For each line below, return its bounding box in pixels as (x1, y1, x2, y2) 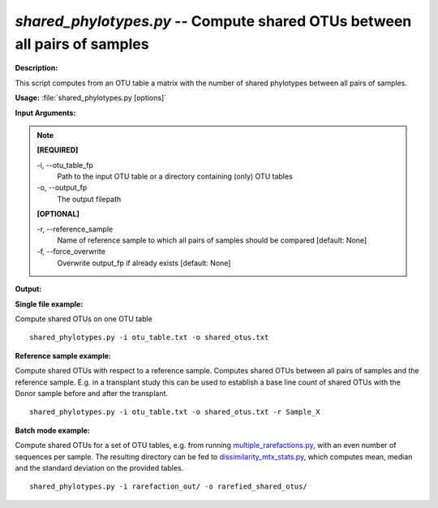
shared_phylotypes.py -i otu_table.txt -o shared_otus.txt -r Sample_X (29, 407, 320, 417)
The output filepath (57, 194, 122, 204)
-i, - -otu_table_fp (36, 160, 93, 170)
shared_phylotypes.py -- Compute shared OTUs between (15, 12, 412, 30)
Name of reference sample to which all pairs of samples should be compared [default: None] (57, 235, 367, 245)
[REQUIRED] (36, 145, 79, 155)
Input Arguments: (15, 108, 76, 118)
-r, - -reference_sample (36, 224, 114, 234)
